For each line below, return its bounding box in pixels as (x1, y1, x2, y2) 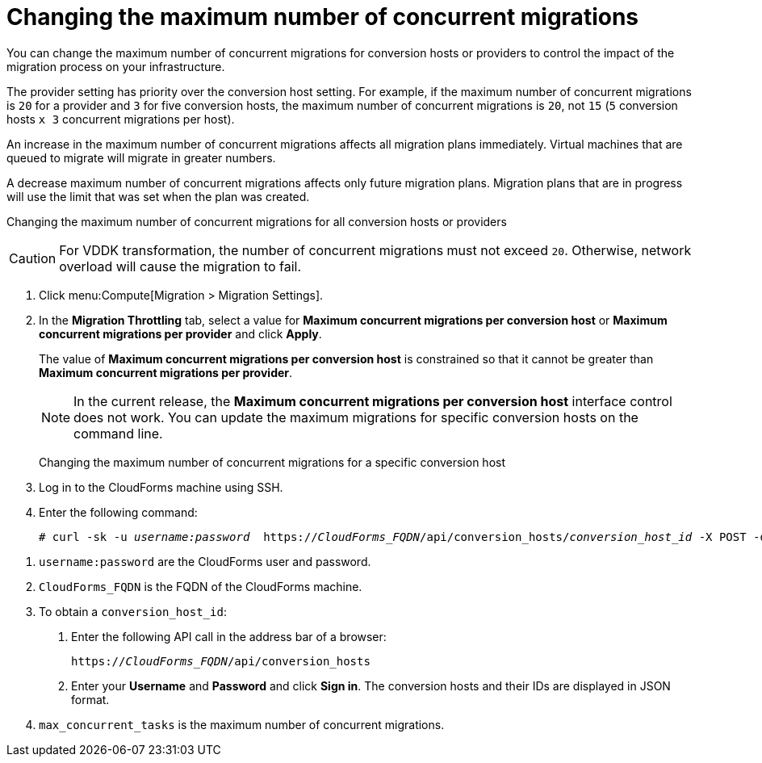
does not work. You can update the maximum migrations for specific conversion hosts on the (73, 409, 638, 426)
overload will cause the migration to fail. (59, 258, 302, 275)
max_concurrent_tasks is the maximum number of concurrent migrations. (39, 717, 445, 732)
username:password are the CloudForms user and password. (39, 554, 371, 568)
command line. (73, 425, 163, 442)
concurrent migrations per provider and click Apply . (39, 326, 322, 341)
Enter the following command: (39, 505, 198, 519)
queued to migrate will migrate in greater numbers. (6, 150, 276, 165)
